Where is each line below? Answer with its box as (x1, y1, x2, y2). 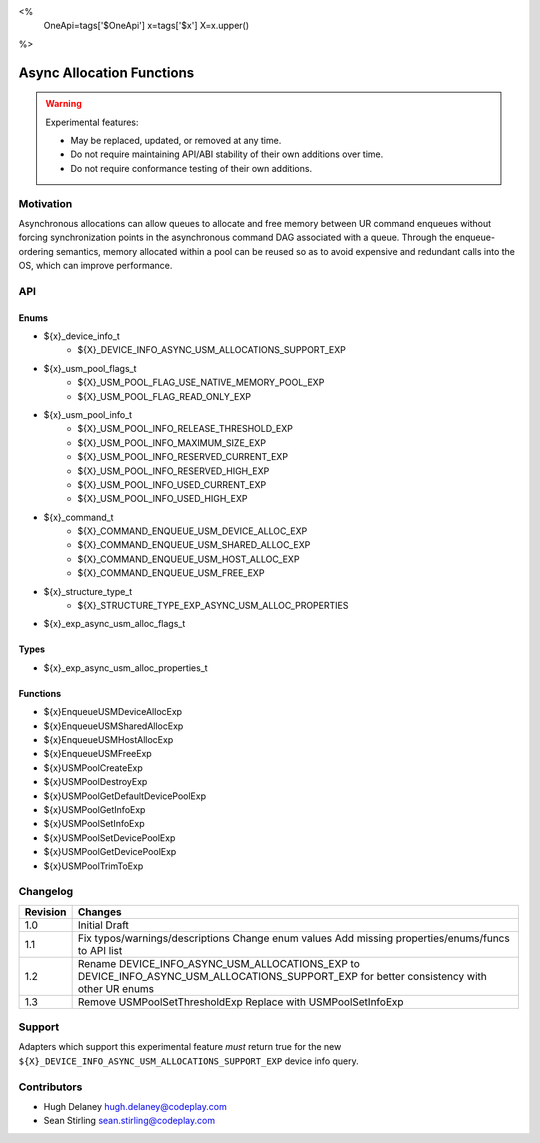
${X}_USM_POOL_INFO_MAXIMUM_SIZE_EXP (77, 436, 267, 449)
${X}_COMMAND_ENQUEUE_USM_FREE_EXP (77, 567, 265, 579)
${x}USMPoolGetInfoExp (43, 803, 146, 815)
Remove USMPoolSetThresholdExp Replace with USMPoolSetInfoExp (77, 995, 404, 1009)
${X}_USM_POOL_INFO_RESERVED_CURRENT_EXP (77, 451, 289, 463)
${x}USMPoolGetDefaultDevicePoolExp (43, 790, 207, 802)
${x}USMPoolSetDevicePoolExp (43, 831, 176, 844)
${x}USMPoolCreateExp (43, 761, 144, 774)
